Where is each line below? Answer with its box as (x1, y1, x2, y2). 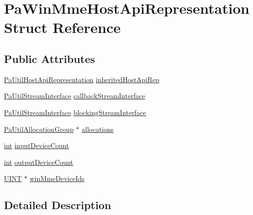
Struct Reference (4, 17, 121, 37)
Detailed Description (4, 197, 112, 213)
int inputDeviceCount (4, 140, 69, 151)
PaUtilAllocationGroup (4, 123, 74, 134)
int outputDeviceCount (4, 156, 74, 167)
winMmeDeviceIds (29, 173, 84, 184)
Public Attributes (4, 51, 95, 66)
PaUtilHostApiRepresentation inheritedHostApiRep (4, 74, 160, 84)
